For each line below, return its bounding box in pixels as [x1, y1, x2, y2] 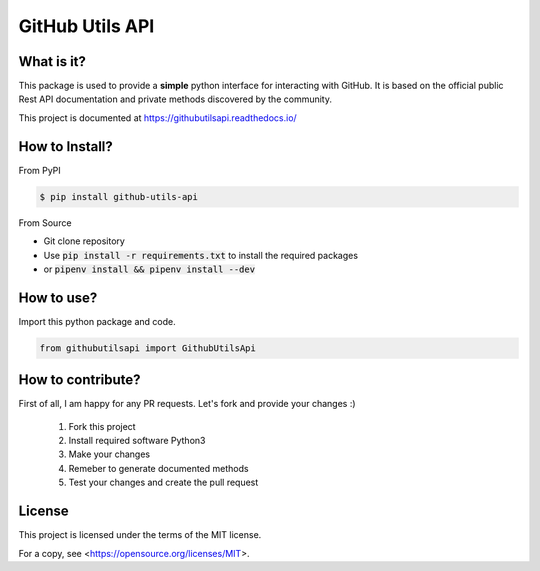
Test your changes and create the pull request [68, 476, 259, 489]
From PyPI [18, 164, 62, 176]
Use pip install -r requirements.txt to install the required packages [43, 249, 359, 261]
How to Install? [18, 138, 114, 155]
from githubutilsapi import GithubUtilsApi [39, 342, 257, 354]
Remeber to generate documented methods [68, 462, 249, 474]
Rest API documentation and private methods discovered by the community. [18, 93, 332, 105]
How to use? [18, 289, 98, 306]
